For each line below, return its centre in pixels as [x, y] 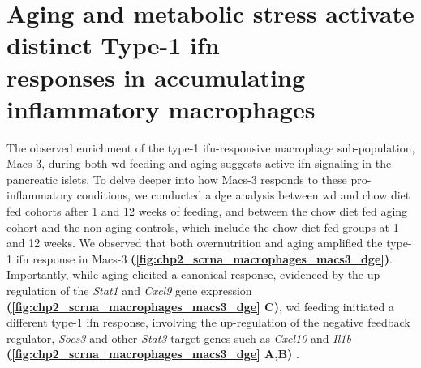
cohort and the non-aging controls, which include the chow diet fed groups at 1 [203, 227]
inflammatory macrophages [161, 108]
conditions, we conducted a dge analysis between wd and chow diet [243, 195]
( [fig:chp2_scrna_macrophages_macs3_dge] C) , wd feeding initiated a [200, 306]
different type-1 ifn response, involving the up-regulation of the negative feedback [208, 322]
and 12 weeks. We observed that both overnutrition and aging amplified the [195, 243]
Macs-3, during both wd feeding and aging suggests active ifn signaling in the [199, 163]
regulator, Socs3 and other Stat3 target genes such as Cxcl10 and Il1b [179, 338]
